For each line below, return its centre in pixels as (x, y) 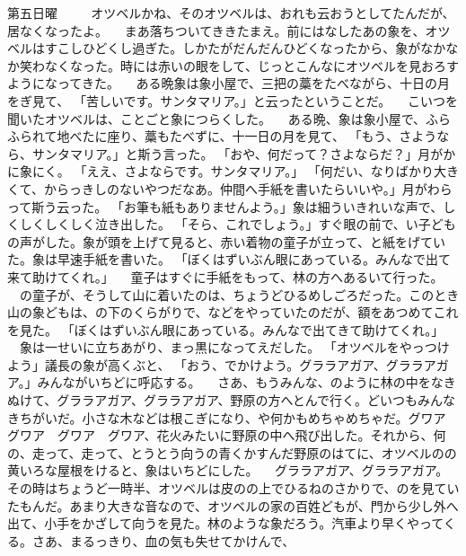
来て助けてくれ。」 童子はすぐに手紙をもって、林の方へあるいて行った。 (225, 276)
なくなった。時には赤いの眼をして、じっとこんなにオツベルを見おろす (251, 65)
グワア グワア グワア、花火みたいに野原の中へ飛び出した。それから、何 (227, 435)
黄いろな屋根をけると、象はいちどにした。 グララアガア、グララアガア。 (228, 470)
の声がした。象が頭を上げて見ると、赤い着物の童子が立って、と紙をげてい (227, 241)
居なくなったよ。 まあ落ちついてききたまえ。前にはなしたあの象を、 (216, 30)
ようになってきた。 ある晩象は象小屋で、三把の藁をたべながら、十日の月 (229, 83)
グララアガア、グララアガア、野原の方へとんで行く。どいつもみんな (256, 400)
